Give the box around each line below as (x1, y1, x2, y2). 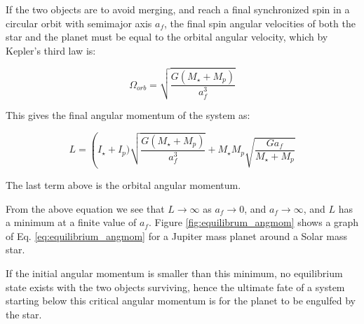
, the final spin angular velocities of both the (164, 15, 356, 30)
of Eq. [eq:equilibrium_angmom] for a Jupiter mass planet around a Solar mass (6, 228, 348, 243)
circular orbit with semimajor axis (6, 15, 152, 30)
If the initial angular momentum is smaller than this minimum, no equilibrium (6, 265, 343, 280)
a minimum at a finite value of (6, 215, 137, 230)
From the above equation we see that (6, 201, 165, 216)
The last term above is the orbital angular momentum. (6, 178, 241, 192)
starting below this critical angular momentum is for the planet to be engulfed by (6, 293, 356, 308)
